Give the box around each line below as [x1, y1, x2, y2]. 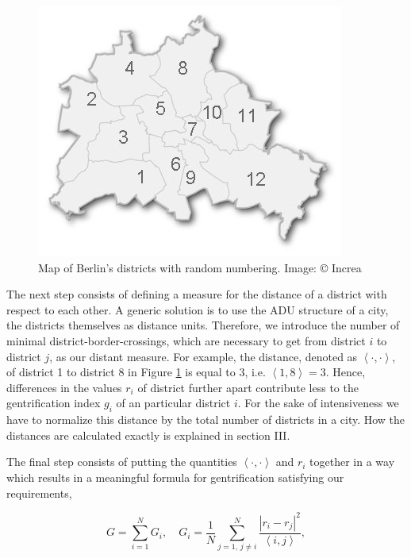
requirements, [6, 484, 72, 501]
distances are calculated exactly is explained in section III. [6, 426, 290, 443]
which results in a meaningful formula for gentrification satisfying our [6, 468, 344, 485]
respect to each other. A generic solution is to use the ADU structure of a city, [6, 301, 389, 317]
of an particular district [116, 394, 231, 411]
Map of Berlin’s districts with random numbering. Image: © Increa [38, 259, 362, 275]
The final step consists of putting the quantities [6, 453, 237, 470]
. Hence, [325, 364, 366, 380]
